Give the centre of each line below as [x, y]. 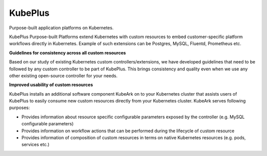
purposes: [20, 108]
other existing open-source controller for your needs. [63, 76]
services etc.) [35, 145]
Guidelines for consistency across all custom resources [67, 52]
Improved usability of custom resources [51, 85]
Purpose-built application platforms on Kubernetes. [61, 28]
